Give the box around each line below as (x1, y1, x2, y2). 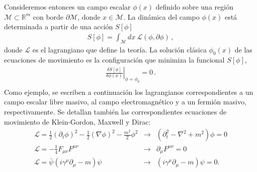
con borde (33, 11, 64, 22)
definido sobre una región (155, 2, 233, 12)
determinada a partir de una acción (4, 21, 113, 32)
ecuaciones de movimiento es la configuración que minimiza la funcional (4, 54, 225, 65)
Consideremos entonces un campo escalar (4, 2, 131, 12)
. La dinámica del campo (123, 11, 200, 22)
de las (234, 44, 252, 54)
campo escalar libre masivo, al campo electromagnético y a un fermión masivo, (4, 96, 246, 107)
